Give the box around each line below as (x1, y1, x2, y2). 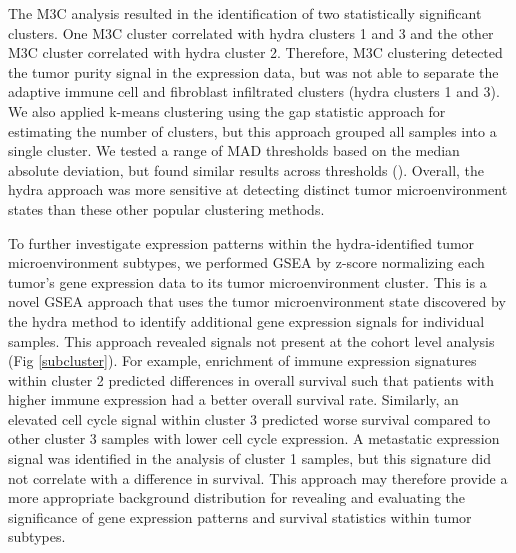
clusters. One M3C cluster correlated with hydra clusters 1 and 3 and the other (8, 22, 494, 43)
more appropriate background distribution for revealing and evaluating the (8, 487, 465, 508)
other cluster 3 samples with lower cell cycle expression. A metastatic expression (8, 428, 500, 449)
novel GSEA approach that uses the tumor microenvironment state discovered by (8, 291, 506, 312)
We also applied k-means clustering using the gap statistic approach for (8, 100, 446, 121)
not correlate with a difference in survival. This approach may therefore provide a (8, 467, 508, 488)
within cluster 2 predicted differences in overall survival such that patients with (8, 369, 494, 390)
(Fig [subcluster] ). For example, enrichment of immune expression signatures (8, 350, 477, 371)
